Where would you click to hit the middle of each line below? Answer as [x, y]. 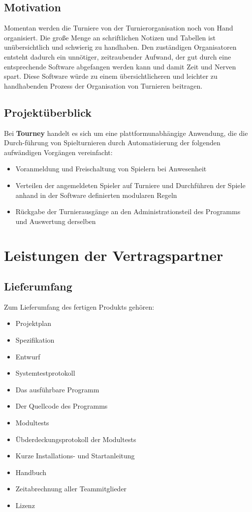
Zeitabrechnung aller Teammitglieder [71, 489]
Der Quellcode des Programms [62, 406]
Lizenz [25, 505]
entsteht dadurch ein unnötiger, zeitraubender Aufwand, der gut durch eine [118, 56]
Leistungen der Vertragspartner [114, 255]
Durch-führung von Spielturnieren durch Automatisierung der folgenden [112, 143]
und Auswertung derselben [56, 221]
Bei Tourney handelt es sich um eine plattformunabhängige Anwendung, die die [126, 133]
